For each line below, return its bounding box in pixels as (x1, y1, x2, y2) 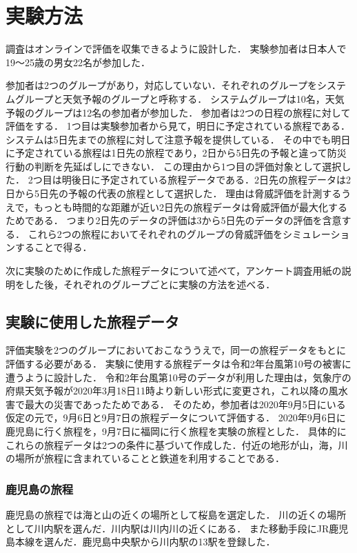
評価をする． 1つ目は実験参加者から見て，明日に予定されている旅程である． (6, 119, 351, 133)
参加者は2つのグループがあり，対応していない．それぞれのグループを (6, 78, 317, 92)
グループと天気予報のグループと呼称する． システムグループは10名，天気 (14, 91, 345, 105)
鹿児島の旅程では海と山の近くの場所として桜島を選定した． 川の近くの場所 (6, 507, 347, 521)
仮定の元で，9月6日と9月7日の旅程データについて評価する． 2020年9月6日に (6, 410, 346, 425)
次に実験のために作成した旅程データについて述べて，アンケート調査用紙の (6, 263, 342, 278)
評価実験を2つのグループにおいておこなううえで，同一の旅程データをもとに (6, 343, 347, 357)
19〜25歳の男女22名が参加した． (6, 54, 150, 69)
